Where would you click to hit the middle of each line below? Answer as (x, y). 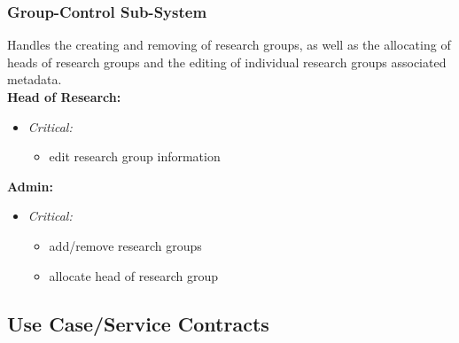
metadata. (35, 79)
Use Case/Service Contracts (138, 323)
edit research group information (135, 156)
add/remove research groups (125, 245)
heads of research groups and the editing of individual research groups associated (227, 62)
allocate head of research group (133, 275)
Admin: (30, 186)
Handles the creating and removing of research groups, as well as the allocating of (229, 45)
